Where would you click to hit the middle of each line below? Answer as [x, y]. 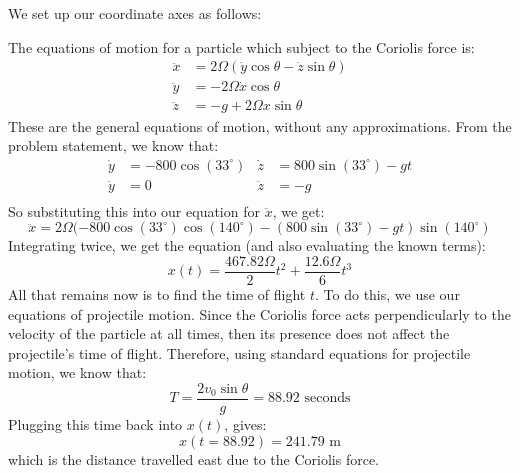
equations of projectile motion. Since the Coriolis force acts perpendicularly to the [259, 313]
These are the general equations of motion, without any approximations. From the [260, 125]
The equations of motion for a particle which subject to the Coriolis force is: [241, 46]
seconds [327, 398]
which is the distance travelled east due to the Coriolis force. [193, 458]
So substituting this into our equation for [134, 210]
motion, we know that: [77, 372]
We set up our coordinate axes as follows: [135, 13]
